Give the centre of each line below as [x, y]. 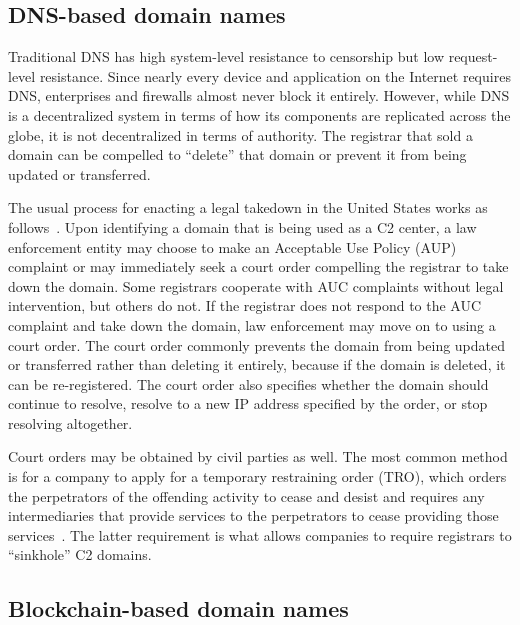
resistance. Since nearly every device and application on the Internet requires [275, 75]
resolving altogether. [70, 422]
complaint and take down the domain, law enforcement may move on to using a [252, 324]
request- [473, 56]
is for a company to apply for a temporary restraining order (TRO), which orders [257, 476]
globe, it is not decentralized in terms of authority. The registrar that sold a [240, 134]
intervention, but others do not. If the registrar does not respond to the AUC [245, 305]
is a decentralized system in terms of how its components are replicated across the [259, 114]
